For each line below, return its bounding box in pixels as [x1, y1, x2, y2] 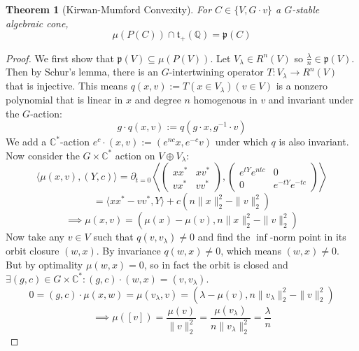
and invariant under [268, 92, 353, 107]
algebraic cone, [6, 15, 69, 30]
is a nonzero [276, 78, 328, 93]
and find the [197, 229, 251, 244]
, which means [220, 243, 281, 258]
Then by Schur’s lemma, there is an [6, 64, 158, 79]
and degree [134, 92, 181, 107]
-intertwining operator [169, 64, 264, 79]
